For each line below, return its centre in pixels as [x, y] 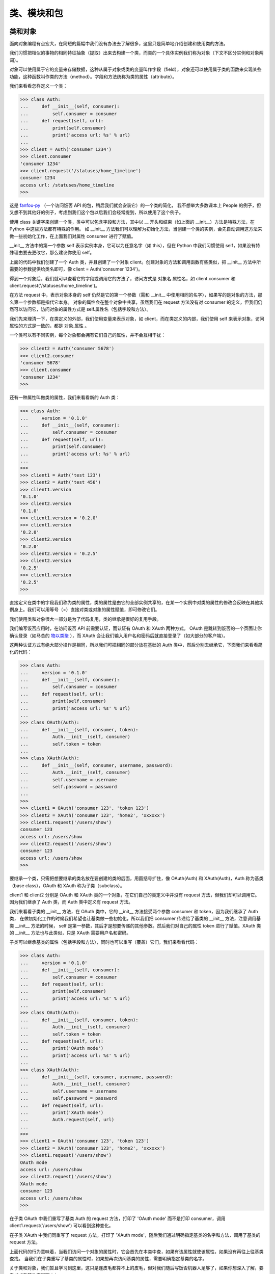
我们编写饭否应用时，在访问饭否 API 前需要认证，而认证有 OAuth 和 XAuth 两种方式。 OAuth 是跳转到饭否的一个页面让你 [136, 628]
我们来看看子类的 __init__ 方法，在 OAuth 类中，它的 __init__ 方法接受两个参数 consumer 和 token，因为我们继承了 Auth [134, 911]
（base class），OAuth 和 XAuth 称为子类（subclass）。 [67, 885]
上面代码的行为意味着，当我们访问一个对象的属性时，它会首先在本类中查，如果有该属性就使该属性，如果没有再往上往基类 [136, 1252]
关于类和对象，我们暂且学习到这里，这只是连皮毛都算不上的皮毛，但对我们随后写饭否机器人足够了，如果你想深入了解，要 [136, 1268]
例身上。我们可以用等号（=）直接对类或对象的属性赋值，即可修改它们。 [85, 609]
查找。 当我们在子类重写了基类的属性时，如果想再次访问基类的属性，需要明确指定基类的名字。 [108, 1258]
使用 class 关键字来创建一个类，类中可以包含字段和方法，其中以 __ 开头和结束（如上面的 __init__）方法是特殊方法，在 [132, 222]
